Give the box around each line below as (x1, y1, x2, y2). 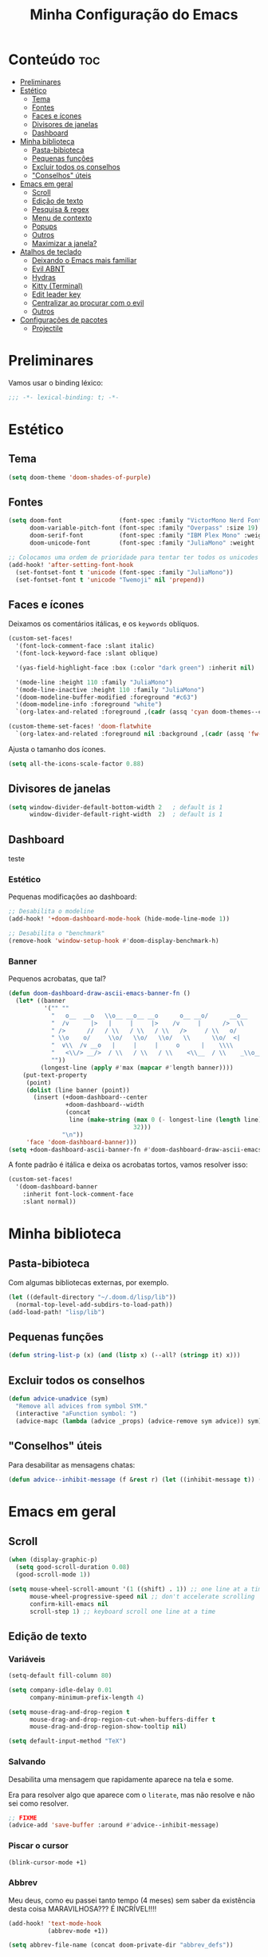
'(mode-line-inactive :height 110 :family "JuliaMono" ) (15, 685, 205, 693)
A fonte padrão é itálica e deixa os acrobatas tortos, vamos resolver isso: (8, 1160, 249, 1169)
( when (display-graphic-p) (8, 1556, 98, 1564)
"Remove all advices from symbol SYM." (15, 1402, 148, 1410)
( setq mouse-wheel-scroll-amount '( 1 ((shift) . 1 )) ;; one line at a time (8, 1585, 266, 1593)
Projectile (31, 323, 64, 333)
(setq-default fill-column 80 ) (8, 1671, 112, 1680)
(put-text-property (22, 1071, 88, 1079)
